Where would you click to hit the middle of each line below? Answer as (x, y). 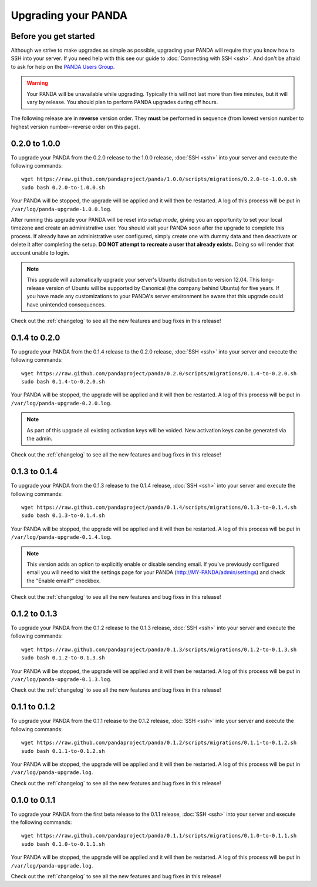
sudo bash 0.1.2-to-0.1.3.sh (63, 658)
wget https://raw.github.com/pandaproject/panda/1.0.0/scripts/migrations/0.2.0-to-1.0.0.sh (159, 179)
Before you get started (53, 36)
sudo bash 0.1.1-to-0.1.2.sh (63, 751)
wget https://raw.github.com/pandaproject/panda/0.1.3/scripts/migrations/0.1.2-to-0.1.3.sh (159, 649)
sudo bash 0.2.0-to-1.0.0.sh (63, 187)
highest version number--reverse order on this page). (75, 126)
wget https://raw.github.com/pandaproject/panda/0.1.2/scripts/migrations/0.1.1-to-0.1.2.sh (159, 743)
